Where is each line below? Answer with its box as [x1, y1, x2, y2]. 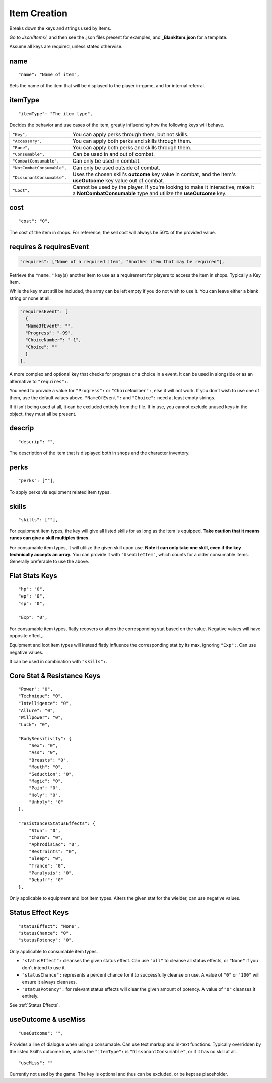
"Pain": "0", [28, 785, 61, 791]
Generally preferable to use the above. [9, 558, 89, 565]
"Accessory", [12, 138, 42, 144]
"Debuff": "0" [28, 877, 64, 883]
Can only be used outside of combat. [72, 164, 161, 171]
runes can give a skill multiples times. [9, 535, 90, 541]
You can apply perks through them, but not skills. [72, 131, 189, 138]
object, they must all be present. [9, 411, 77, 417]
